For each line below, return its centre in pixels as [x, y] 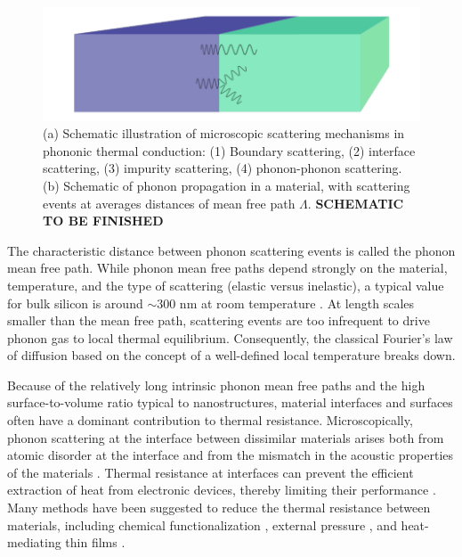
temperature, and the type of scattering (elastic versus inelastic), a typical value [226, 285]
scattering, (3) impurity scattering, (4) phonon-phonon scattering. [223, 168]
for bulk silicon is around [75, 303]
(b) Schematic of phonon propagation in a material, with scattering [227, 185]
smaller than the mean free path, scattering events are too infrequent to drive [219, 320]
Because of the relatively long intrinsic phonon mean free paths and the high [216, 385]
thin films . [95, 542]
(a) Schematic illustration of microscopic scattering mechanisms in [224, 133]
